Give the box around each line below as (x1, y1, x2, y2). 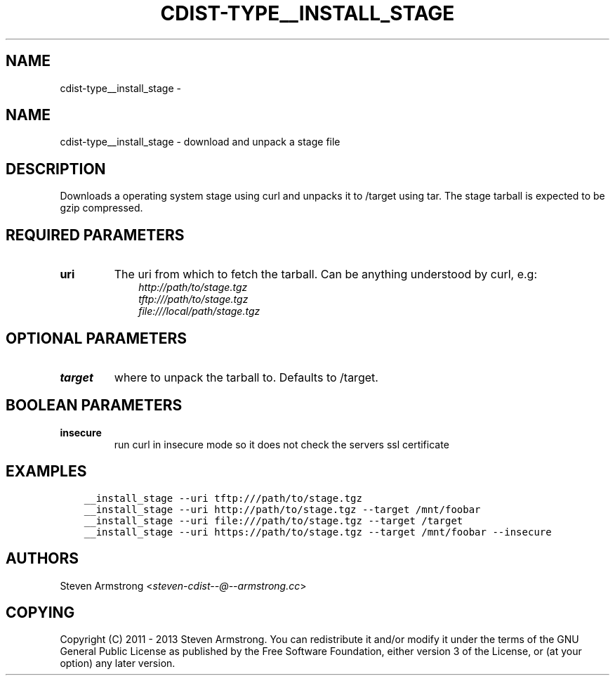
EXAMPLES (6, 462, 87, 481)
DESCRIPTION (6, 160, 106, 178)
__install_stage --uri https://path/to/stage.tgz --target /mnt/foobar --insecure (84, 526, 552, 538)
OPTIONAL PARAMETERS (6, 329, 187, 347)
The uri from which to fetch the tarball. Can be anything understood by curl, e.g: (114, 267, 538, 282)
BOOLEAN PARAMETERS (6, 396, 183, 415)
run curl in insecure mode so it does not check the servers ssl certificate (114, 438, 449, 450)
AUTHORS (6, 550, 79, 568)
